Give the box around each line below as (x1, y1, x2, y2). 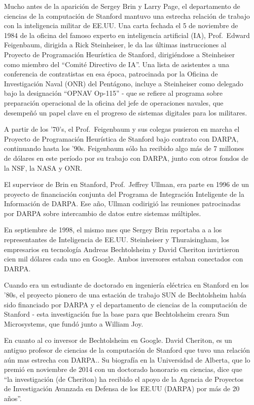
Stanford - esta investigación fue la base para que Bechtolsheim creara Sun (4, 309, 229, 319)
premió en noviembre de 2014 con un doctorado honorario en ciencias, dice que (4, 364, 242, 374)
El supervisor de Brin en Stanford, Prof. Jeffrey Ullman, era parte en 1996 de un (4, 179, 249, 189)
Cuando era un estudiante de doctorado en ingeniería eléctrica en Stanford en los (4, 280, 249, 290)
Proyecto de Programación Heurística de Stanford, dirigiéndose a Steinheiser (4, 49, 235, 59)
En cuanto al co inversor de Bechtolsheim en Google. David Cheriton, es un (4, 335, 232, 345)
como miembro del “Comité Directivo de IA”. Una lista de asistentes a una (4, 59, 229, 69)
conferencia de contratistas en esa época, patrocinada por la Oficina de (4, 69, 218, 79)
